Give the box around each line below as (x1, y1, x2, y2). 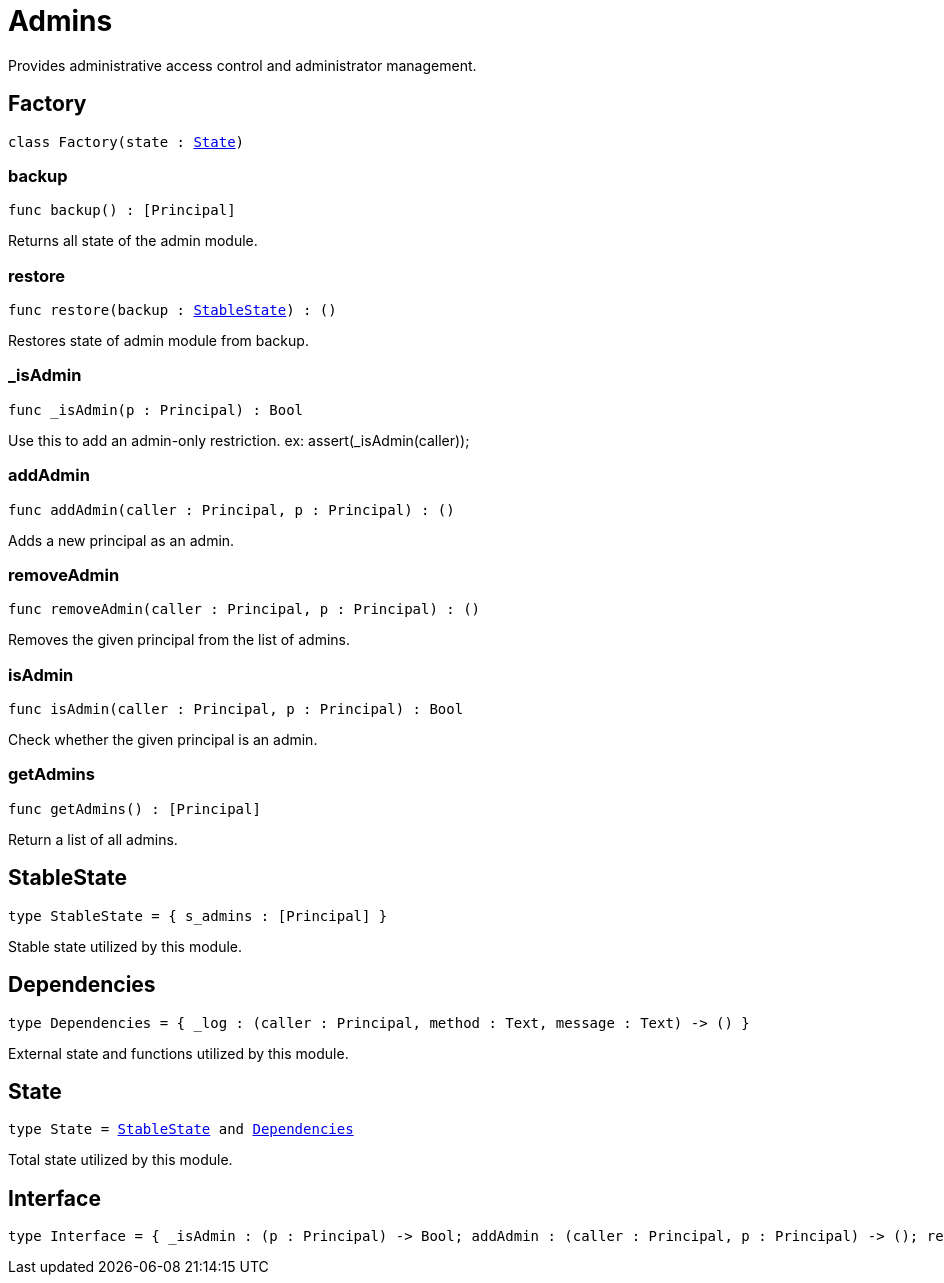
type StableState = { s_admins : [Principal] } (8, 907, 388, 924)
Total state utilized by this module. (8, 1151, 233, 1169)
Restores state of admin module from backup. (8, 332, 309, 350)
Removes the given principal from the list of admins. (8, 631, 351, 649)
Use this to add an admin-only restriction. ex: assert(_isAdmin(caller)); (8, 431, 470, 449)
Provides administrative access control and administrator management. (8, 56, 477, 74)
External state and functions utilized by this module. (8, 1044, 349, 1062)
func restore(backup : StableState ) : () (8, 302, 337, 319)
